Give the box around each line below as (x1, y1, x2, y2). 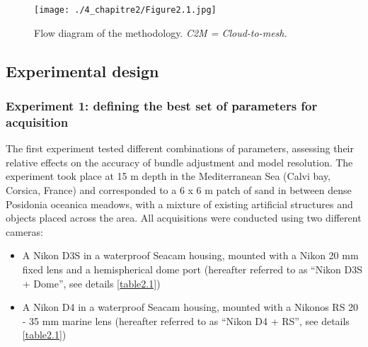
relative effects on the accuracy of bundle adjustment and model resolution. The (6, 154, 353, 169)
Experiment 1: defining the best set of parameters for (6, 96, 318, 114)
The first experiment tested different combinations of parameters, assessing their (6, 141, 354, 156)
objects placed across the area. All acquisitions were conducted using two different (6, 210, 362, 225)
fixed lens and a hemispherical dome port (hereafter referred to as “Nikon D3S (22, 261, 362, 276)
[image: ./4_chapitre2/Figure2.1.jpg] (34, 5, 217, 15)
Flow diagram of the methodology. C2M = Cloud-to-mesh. (34, 25, 287, 40)
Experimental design (6, 59, 159, 81)
